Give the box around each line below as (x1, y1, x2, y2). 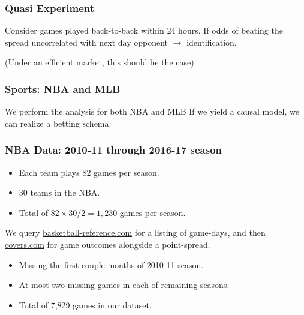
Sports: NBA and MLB (5, 81, 121, 96)
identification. (186, 35, 237, 48)
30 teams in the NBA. (19, 186, 100, 199)
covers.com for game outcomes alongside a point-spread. (5, 238, 210, 250)
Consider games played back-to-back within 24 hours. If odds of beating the (5, 24, 283, 37)
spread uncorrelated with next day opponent (5, 35, 168, 48)
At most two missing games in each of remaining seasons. (19, 278, 230, 291)
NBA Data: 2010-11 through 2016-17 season (5, 142, 222, 157)
